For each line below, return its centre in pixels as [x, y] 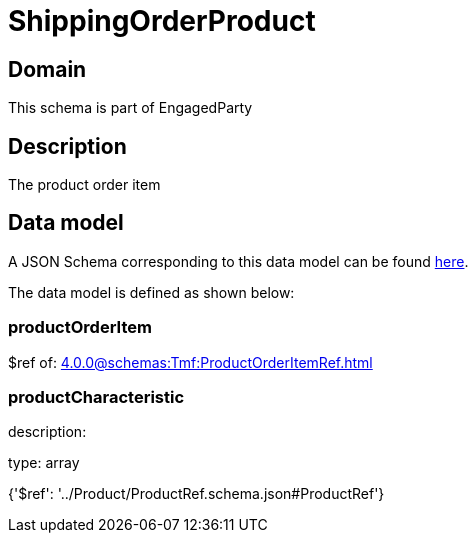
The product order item [84, 185]
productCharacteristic [96, 396]
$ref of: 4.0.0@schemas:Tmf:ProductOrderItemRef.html [190, 362]
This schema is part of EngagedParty [130, 108]
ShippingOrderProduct [162, 21]
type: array [44, 463]
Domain [47, 69]
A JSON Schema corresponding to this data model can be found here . [238, 261]
